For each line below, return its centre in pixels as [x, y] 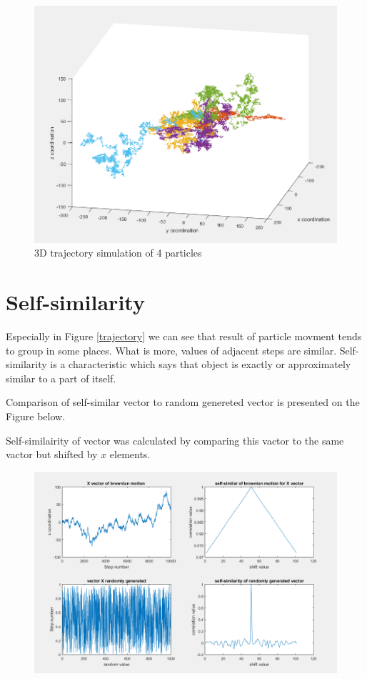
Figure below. [36, 416]
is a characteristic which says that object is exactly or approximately [201, 364]
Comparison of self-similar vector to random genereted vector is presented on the [183, 402]
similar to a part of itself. [61, 378]
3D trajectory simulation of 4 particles [118, 253]
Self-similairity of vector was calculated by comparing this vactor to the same [175, 440]
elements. [130, 454]
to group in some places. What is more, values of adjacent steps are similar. [171, 350]
